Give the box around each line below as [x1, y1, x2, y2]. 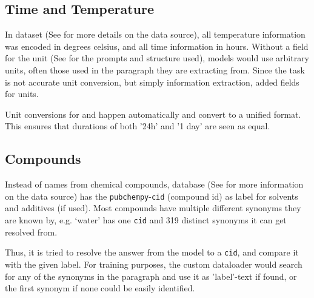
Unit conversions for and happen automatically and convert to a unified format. [5, 107, 301, 120]
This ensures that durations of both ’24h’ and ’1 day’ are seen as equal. [5, 120, 270, 132]
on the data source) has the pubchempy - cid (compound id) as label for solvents [5, 189, 298, 202]
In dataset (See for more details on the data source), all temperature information [5, 28, 306, 41]
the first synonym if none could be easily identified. [5, 282, 195, 294]
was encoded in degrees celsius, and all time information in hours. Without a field [5, 39, 309, 52]
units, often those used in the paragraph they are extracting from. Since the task [5, 63, 305, 76]
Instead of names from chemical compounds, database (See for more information [5, 178, 304, 191]
